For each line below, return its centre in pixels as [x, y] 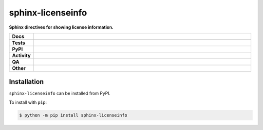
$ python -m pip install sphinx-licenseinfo [73, 115]
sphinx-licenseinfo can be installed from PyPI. [60, 93]
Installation [26, 82]
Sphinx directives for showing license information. [61, 27]
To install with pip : [28, 102]
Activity [21, 55]
